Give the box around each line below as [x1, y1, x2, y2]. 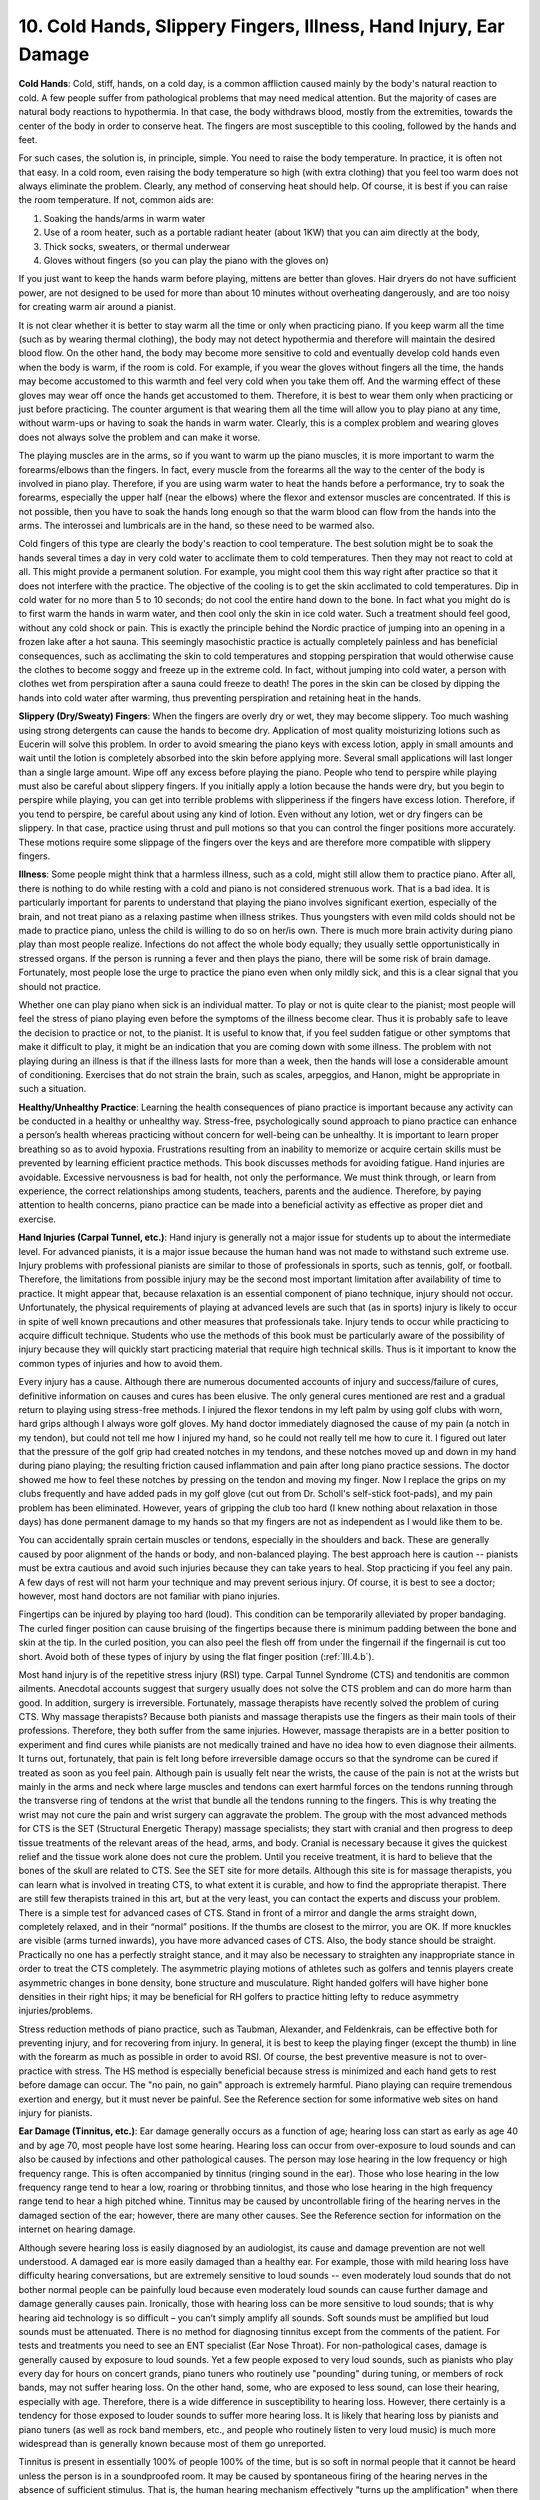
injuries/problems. [18, 2005, 94, 2017]
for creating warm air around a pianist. [18, 301, 177, 313]
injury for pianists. [18, 2107, 93, 2119]
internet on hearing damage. [18, 2223, 136, 2235]
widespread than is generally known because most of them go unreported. [18, 2438, 327, 2450]
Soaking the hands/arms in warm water [43, 212, 206, 224]
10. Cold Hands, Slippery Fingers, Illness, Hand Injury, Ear [18, 15, 505, 37]
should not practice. [18, 980, 102, 992]
